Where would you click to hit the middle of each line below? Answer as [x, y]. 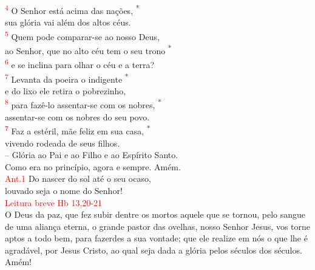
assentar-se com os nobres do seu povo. [77, 116]
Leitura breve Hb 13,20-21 [54, 202]
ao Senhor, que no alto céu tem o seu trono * [88, 50]
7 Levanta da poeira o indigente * [67, 78]
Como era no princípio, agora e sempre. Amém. [93, 166]
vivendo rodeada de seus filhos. [63, 143]
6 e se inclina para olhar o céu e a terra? [80, 64]
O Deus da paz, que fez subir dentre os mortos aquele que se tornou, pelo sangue [155, 214]
